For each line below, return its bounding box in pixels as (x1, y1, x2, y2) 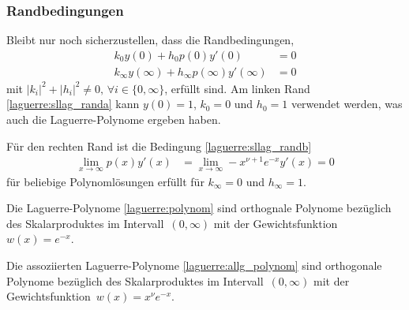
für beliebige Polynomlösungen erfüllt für (6, 173, 204, 189)
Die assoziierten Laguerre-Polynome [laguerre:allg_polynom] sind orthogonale (6, 256, 382, 273)
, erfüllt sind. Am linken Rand (164, 80, 310, 96)
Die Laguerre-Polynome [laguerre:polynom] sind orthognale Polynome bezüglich (6, 200, 392, 216)
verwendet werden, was (291, 95, 403, 112)
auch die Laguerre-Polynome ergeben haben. (6, 111, 221, 128)
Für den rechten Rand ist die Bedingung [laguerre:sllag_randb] (6, 137, 312, 154)
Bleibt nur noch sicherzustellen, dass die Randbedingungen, (6, 32, 295, 48)
